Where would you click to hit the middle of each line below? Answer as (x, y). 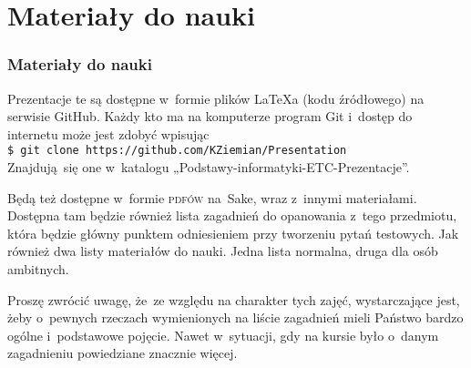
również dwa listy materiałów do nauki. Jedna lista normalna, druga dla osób (223, 251)
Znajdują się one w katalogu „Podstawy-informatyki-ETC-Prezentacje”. (209, 167)
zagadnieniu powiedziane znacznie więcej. (123, 353)
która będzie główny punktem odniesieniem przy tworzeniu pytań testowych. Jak (233, 233)
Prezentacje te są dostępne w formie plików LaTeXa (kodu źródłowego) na (216, 98)
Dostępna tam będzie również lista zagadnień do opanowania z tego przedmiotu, (232, 215)
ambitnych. (38, 269)
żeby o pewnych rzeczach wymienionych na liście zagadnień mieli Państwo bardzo (235, 317)
